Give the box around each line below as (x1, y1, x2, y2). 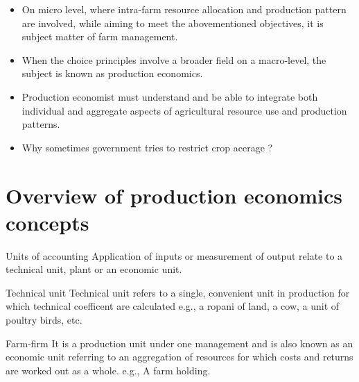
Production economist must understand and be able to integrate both (21, 89, 318, 103)
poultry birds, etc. (6, 313, 82, 327)
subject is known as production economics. (21, 66, 203, 81)
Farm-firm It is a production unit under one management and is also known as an (6, 335, 353, 350)
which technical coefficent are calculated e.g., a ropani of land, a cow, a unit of (6, 299, 340, 313)
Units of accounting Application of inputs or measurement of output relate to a (6, 248, 343, 263)
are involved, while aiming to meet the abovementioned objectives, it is (21, 15, 324, 30)
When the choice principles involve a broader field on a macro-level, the (21, 52, 326, 67)
